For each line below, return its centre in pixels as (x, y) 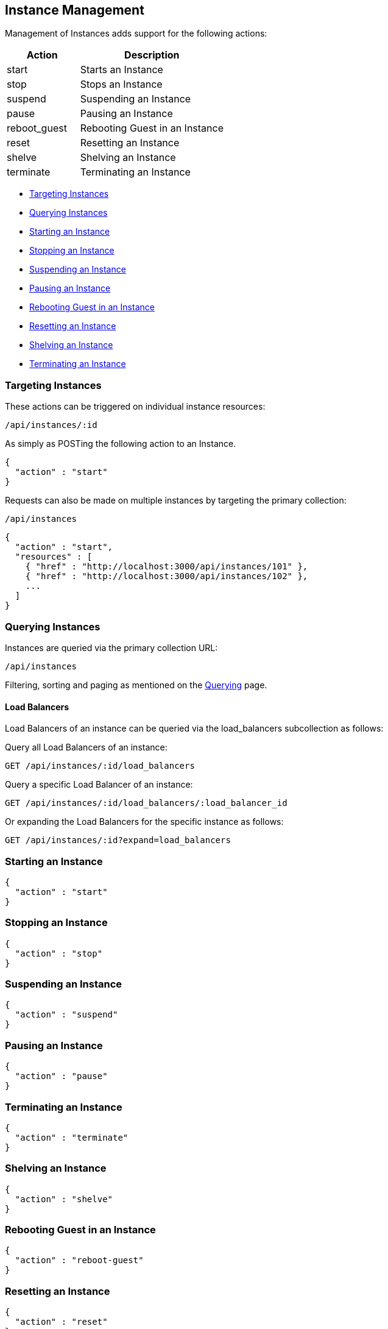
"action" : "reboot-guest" (79, 1260)
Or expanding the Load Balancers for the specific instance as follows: (144, 822)
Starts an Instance (122, 70)
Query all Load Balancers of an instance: (86, 747)
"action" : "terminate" (72, 1137)
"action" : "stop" (59, 953)
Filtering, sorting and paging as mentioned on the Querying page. (136, 685)
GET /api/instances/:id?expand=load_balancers (118, 840)
